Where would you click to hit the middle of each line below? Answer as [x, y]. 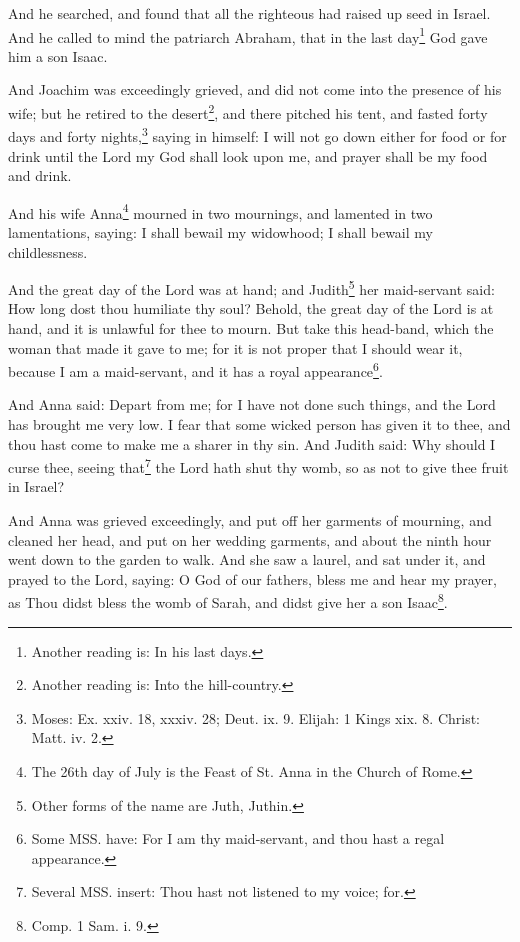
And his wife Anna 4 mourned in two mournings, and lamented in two [220, 211]
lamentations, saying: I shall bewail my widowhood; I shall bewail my [220, 231]
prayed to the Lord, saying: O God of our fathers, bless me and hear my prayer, [252, 578]
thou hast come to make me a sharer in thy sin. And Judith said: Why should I [252, 443]
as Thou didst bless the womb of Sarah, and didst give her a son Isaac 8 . [228, 601]
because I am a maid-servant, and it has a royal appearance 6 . [195, 369]
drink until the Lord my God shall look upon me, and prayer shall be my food [248, 155]
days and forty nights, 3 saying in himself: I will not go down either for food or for [257, 134]
